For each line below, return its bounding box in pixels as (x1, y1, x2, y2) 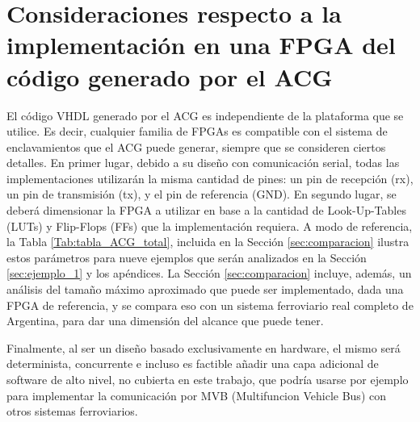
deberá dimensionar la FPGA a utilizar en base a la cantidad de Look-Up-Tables (6, 202, 406, 219)
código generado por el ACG (6, 60, 333, 93)
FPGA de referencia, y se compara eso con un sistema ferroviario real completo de (6, 296, 414, 313)
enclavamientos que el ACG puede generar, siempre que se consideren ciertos (6, 138, 386, 155)
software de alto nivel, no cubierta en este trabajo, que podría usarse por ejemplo (6, 371, 409, 387)
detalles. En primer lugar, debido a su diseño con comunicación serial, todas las (6, 154, 400, 171)
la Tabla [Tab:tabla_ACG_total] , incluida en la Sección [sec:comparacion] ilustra (6, 233, 409, 250)
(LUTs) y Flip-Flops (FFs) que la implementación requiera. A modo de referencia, (6, 217, 413, 234)
